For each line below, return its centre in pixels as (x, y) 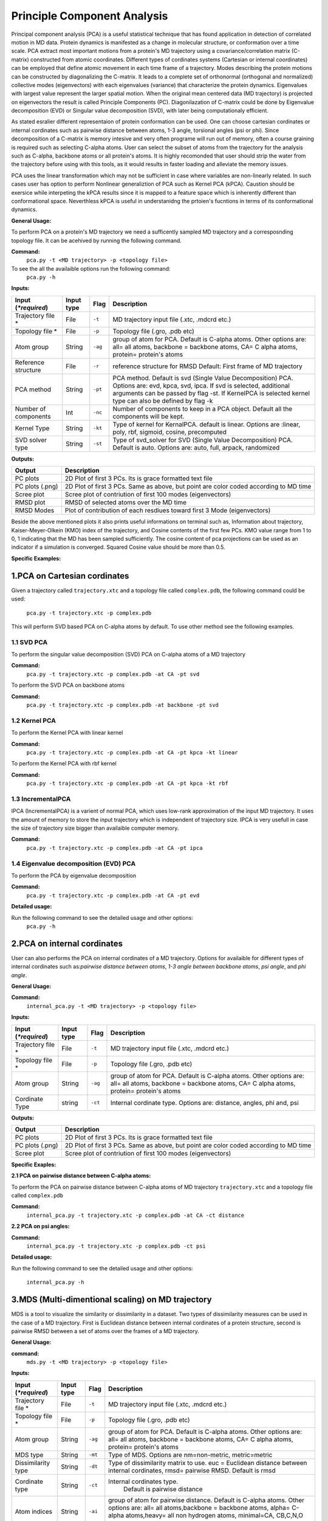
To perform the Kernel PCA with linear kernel (67, 733)
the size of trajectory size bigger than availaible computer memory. (95, 828)
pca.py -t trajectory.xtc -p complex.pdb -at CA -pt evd (113, 895)
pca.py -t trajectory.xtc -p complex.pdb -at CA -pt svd (113, 674)
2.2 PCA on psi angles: (40, 1227)
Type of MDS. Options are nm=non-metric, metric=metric (190, 1455)
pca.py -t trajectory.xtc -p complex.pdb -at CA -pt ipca (114, 848)
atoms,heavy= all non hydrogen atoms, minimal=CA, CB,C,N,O (214, 1515)
